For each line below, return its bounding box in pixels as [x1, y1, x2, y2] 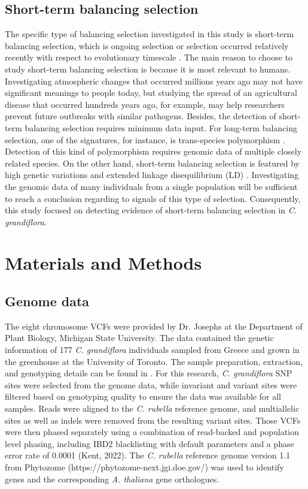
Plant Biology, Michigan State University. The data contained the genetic [5, 331, 274, 344]
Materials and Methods [5, 250, 202, 275]
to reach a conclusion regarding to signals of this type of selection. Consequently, [5, 192, 301, 204]
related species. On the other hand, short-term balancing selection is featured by [5, 156, 300, 169]
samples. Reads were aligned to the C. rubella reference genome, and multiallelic [5, 402, 300, 415]
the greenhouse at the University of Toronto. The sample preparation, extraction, [5, 355, 303, 367]
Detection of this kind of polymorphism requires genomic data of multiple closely [5, 145, 302, 158]
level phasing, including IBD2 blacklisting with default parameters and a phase [5, 437, 294, 449]
